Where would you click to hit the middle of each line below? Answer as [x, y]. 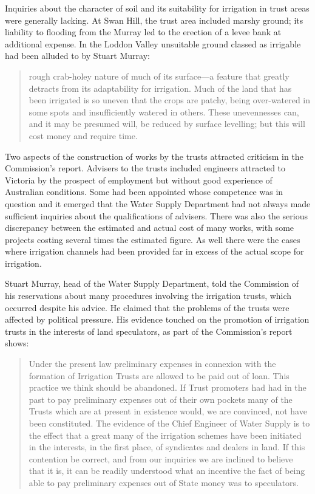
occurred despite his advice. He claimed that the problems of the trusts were [147, 307]
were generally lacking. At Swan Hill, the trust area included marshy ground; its [154, 20]
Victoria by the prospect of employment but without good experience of [139, 180]
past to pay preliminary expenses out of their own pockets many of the [161, 399]
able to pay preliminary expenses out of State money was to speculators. [164, 482]
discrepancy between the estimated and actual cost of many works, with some [150, 228]
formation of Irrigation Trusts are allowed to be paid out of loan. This [159, 375]
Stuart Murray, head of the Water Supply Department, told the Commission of [152, 283]
